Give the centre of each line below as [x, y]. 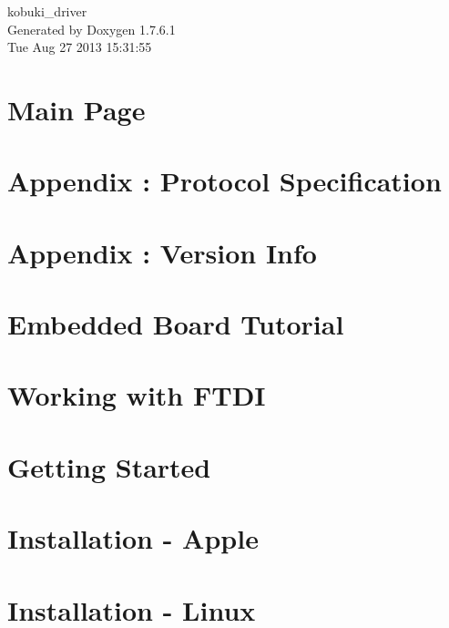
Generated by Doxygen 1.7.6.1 [92, 29]
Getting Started [109, 466]
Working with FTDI [137, 395]
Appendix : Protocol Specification [224, 181]
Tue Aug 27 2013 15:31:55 [80, 47]
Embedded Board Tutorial [176, 324]
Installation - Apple [133, 538]
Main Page [77, 109]
